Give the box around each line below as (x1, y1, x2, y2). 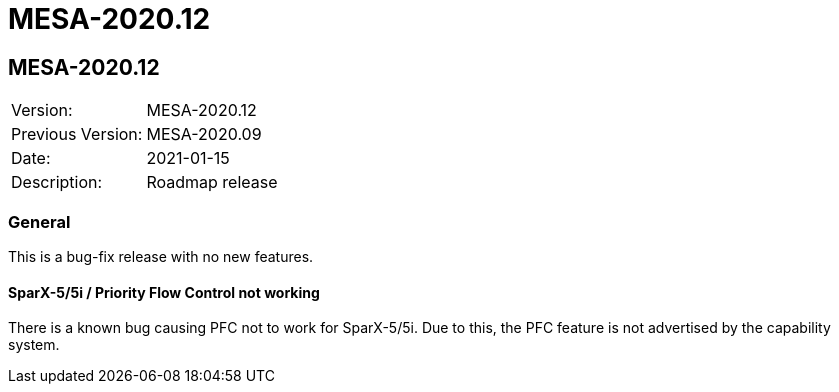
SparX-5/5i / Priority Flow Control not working (8, 283, 320, 301)
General (8, 211, 71, 232)
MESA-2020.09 (146, 124, 262, 145)
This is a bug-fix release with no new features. (8, 247, 314, 265)
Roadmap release (146, 172, 278, 193)
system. (8, 336, 60, 354)
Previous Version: (11, 124, 143, 145)
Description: (11, 172, 103, 193)
